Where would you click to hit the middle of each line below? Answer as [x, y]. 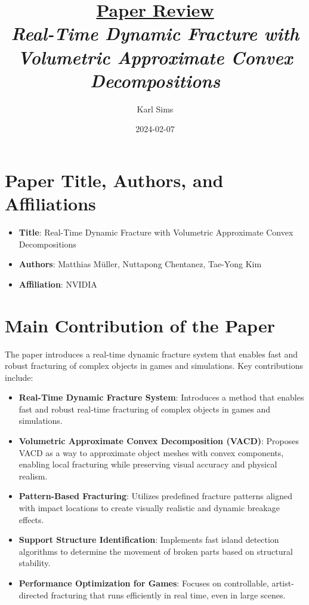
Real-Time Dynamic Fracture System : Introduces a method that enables [161, 397]
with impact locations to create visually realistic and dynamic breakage [149, 508]
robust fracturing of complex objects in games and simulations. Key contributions [154, 366]
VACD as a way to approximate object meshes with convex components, [151, 452]
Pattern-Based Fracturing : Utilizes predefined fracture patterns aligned [156, 496]
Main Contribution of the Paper [140, 325]
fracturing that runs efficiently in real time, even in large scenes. [168, 595]
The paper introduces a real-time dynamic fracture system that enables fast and [151, 354]
